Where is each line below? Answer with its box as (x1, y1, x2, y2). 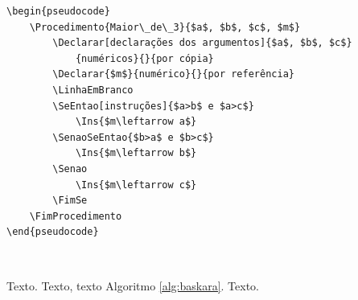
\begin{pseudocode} (6, 6, 110, 17)
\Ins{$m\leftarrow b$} (75, 147, 197, 159)
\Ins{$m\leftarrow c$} (75, 179, 197, 191)
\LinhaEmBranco (52, 84, 134, 96)
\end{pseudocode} (6, 226, 99, 238)
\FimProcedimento (29, 210, 122, 222)
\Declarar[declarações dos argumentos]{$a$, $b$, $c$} (52, 37, 352, 49)
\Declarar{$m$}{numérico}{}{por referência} (52, 68, 294, 80)
